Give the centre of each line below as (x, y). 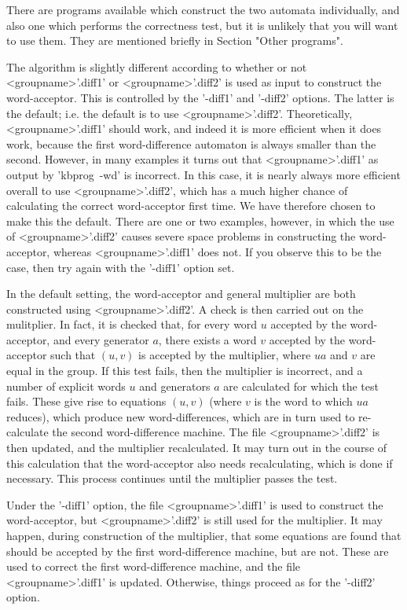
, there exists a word (207, 339)
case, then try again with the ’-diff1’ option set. (121, 267)
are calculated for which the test (301, 386)
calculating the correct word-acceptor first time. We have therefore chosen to (191, 206)
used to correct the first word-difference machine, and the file (154, 566)
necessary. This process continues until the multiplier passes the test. (172, 478)
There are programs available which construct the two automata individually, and (203, 9)
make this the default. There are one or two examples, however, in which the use (200, 220)
